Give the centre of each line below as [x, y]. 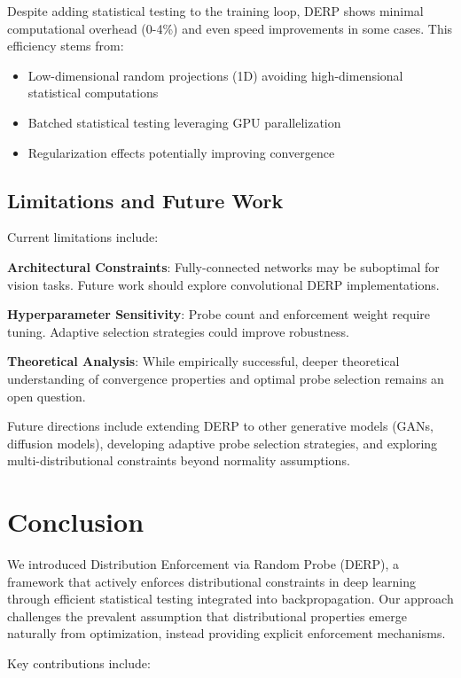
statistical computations [93, 93]
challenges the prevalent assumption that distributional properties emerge [207, 616]
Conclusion [76, 522]
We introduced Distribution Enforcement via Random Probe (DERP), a [203, 564]
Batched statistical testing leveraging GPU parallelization [184, 122]
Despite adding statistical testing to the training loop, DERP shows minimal [215, 11]
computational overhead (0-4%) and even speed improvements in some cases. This [230, 28]
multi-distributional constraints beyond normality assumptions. [179, 460]
